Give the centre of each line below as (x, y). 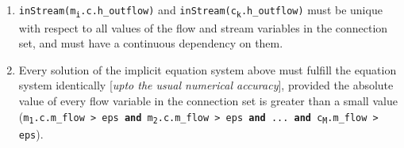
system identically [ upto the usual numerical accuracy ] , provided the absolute (206, 85)
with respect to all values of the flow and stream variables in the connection (203, 27)
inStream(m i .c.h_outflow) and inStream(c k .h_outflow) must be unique (200, 10)
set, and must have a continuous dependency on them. (151, 43)
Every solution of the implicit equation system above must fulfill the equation (208, 69)
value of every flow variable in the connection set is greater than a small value (208, 101)
